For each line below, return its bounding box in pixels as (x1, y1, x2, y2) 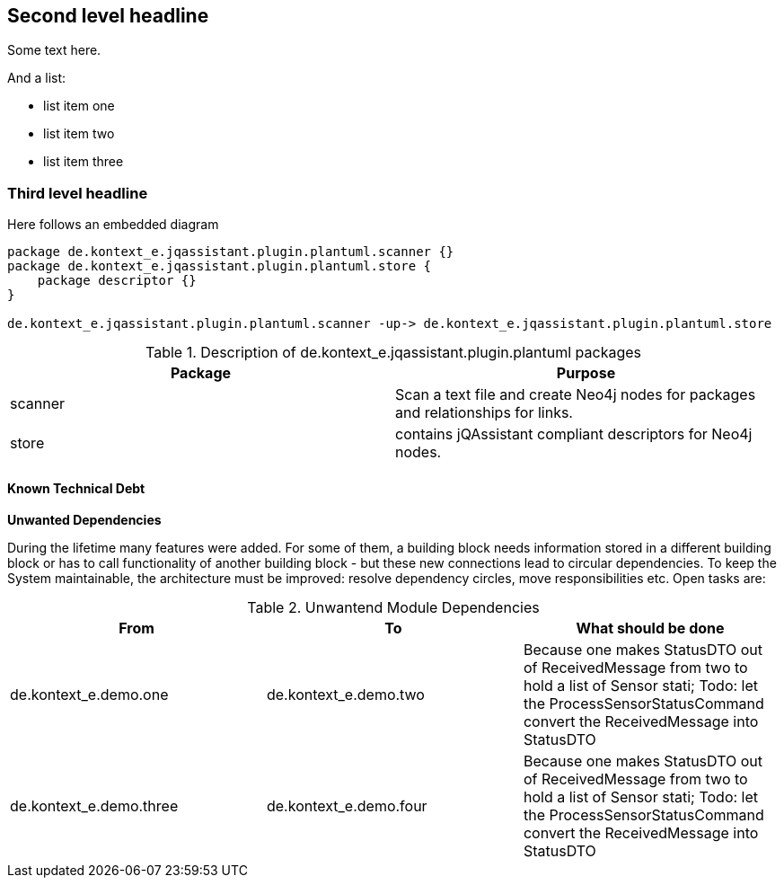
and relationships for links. (395, 403, 573, 422)
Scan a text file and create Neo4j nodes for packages (395, 385, 756, 404)
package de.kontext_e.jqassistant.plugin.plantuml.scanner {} (7, 244, 454, 260)
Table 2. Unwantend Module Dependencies (247, 598, 540, 617)
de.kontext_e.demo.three (10, 797, 179, 816)
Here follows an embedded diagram (7, 217, 219, 233)
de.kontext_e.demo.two (266, 686, 425, 704)
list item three (43, 154, 124, 170)
